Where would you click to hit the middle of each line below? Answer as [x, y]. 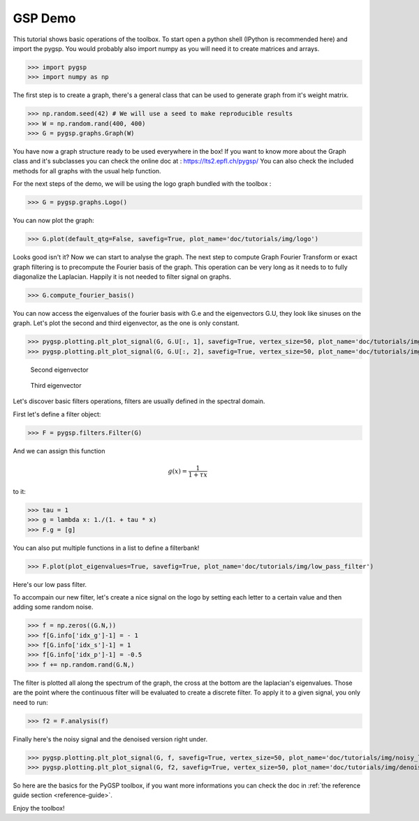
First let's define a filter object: [57, 414]
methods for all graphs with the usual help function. [87, 170]
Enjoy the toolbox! [39, 808]
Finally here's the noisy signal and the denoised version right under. [110, 739]
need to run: [30, 702]
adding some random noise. [53, 607]
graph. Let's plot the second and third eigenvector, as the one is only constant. [126, 323]
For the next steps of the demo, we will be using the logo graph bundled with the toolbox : [142, 184]
